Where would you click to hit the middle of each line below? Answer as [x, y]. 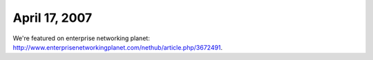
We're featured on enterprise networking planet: [81, 38]
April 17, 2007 [52, 18]
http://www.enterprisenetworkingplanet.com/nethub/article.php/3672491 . [118, 47]
